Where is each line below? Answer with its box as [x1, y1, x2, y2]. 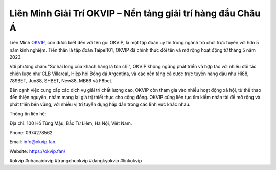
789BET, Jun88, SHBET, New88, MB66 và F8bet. [9, 78, 113, 84]
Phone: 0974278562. [9, 129, 54, 135]
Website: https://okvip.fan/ [9, 148, 66, 154]
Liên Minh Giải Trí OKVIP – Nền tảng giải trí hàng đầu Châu [9, 8, 261, 19]
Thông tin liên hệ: [9, 110, 47, 117]
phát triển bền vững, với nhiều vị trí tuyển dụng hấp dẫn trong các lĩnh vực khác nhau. [9, 101, 191, 107]
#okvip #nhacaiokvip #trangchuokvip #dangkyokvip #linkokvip [9, 157, 142, 163]
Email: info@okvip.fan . [9, 139, 57, 145]
